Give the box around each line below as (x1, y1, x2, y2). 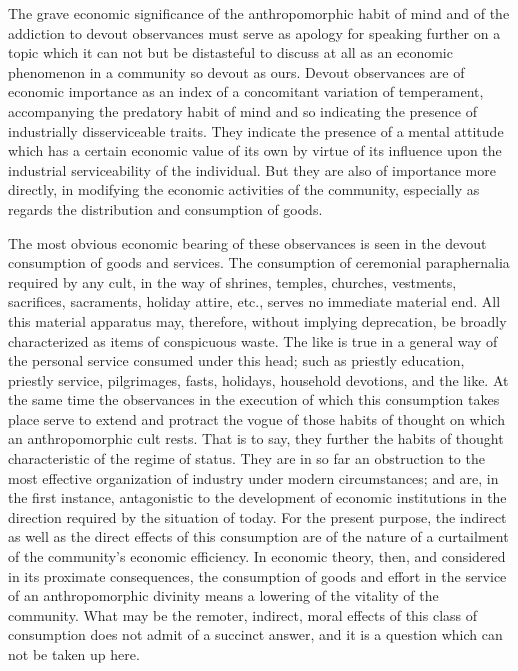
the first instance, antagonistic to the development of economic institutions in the (8, 487, 507, 508)
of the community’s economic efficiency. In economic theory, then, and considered (8, 546, 506, 567)
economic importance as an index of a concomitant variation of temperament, (8, 81, 484, 102)
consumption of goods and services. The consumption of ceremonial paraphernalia (8, 252, 510, 273)
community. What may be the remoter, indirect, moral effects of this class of (8, 604, 478, 625)
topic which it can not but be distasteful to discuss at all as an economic (8, 42, 453, 63)
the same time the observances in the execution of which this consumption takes (8, 389, 500, 410)
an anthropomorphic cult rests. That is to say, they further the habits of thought (8, 428, 504, 449)
